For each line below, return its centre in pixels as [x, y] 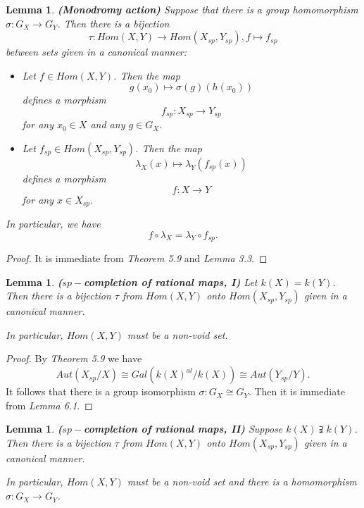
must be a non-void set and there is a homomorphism [242, 482]
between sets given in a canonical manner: [96, 52]
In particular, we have [53, 224]
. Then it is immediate [296, 391]
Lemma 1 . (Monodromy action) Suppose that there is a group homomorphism [182, 9]
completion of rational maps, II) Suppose [183, 429]
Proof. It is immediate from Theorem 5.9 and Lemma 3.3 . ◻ [137, 258]
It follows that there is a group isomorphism [101, 391]
